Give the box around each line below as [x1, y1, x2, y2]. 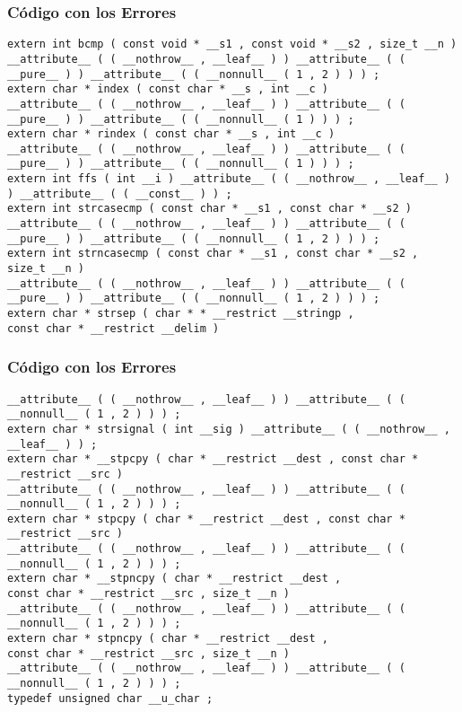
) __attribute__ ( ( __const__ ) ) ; [7, 187, 232, 200]
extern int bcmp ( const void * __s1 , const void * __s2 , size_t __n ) [7, 38, 458, 51]
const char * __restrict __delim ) [7, 321, 220, 335]
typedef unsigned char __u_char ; [7, 691, 214, 705]
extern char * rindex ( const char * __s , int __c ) [7, 127, 336, 141]
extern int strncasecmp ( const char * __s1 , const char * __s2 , [7, 247, 419, 260]
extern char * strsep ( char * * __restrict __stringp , [7, 307, 354, 321]
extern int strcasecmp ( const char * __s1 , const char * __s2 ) [7, 202, 413, 215]
